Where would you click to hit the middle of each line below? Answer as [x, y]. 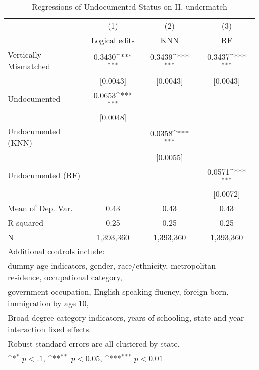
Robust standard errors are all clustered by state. [94, 343]
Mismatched [29, 66]
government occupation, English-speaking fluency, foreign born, [118, 291]
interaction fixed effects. [50, 329]
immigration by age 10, [48, 303]
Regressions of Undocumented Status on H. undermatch [129, 7]
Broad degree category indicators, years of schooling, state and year [126, 317]
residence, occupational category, [65, 277]
